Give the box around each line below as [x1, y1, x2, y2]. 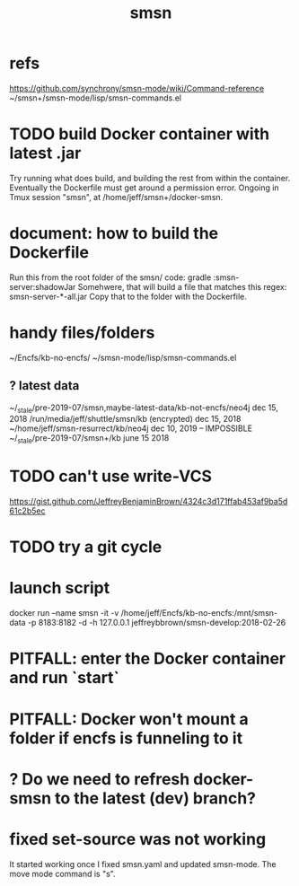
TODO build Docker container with [9, 124, 270, 145]
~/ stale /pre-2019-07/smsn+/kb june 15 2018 [9, 433, 170, 446]
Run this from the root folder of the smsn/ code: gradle [9, 272, 212, 283]
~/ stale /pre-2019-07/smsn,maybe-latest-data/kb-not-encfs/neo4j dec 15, [9, 402, 278, 415]
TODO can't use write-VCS [9, 466, 213, 487]
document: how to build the [9, 224, 219, 244]
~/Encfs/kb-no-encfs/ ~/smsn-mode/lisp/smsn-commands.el [9, 352, 237, 363]
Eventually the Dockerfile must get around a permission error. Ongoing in [9, 182, 280, 193]
